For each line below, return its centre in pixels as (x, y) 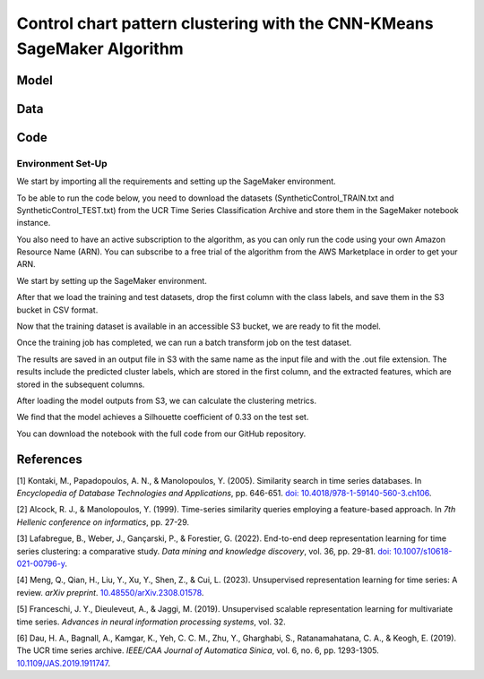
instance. (34, 223)
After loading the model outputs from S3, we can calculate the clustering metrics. (167, 400)
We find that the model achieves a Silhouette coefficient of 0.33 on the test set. (163, 417)
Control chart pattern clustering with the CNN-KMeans (225, 23)
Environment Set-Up (62, 163)
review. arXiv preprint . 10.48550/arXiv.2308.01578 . (110, 592)
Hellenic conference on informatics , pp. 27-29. (103, 522)
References (49, 459)
